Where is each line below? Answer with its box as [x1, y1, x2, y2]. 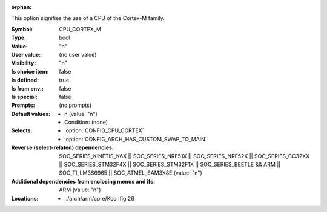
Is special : [11, 93, 38, 100]
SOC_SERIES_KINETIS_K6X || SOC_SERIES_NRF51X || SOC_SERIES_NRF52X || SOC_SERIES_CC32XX [59, 152, 310, 159]
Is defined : [11, 76, 39, 84]
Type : [11, 34, 27, 42]
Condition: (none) [64, 118, 108, 126]
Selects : [11, 127, 33, 134]
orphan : [11, 4, 32, 10]
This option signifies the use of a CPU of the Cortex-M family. [11, 14, 165, 22]
